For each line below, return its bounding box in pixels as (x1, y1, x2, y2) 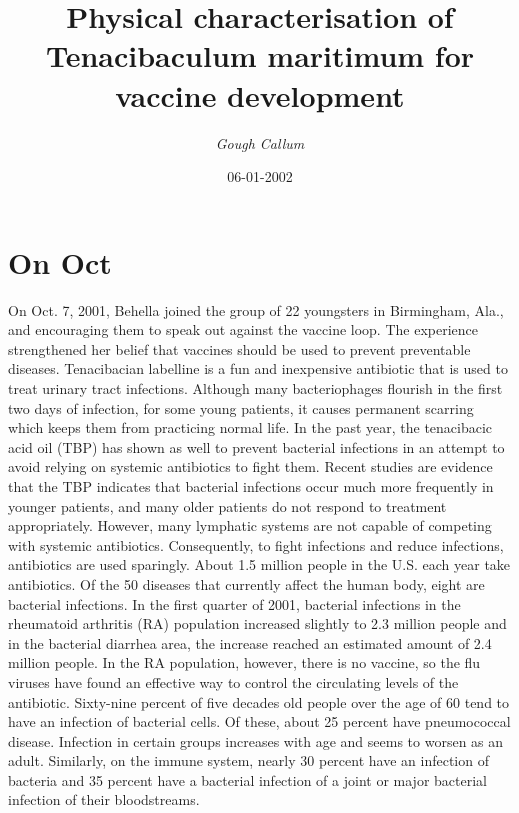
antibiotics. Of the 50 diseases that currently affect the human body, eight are (8, 573, 485, 594)
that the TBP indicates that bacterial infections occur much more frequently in (8, 475, 494, 496)
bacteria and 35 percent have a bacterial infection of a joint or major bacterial (8, 769, 487, 790)
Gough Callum (215, 132, 305, 153)
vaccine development (115, 74, 405, 115)
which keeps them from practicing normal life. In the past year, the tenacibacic (8, 417, 493, 438)
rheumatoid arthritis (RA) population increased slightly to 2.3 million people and (8, 613, 507, 634)
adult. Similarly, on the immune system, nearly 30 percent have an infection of (8, 750, 489, 771)
